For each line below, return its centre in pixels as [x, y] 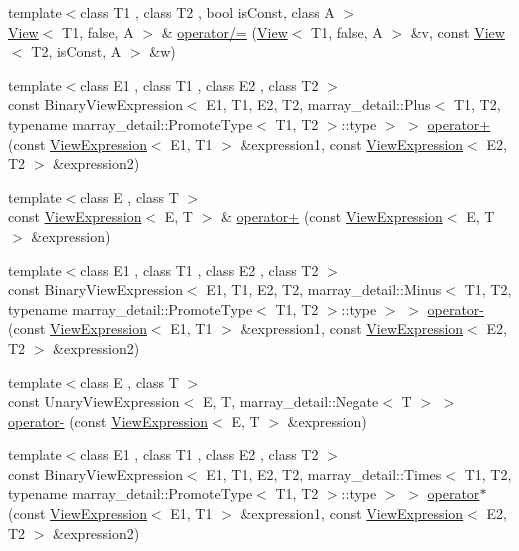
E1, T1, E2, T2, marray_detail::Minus [324, 289]
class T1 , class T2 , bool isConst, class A [207, 12]
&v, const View [457, 31]
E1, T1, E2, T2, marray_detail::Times [324, 473]
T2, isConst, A [76, 51]
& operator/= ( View [224, 31]
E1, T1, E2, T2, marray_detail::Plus [318, 104]
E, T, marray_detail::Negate [290, 401]
